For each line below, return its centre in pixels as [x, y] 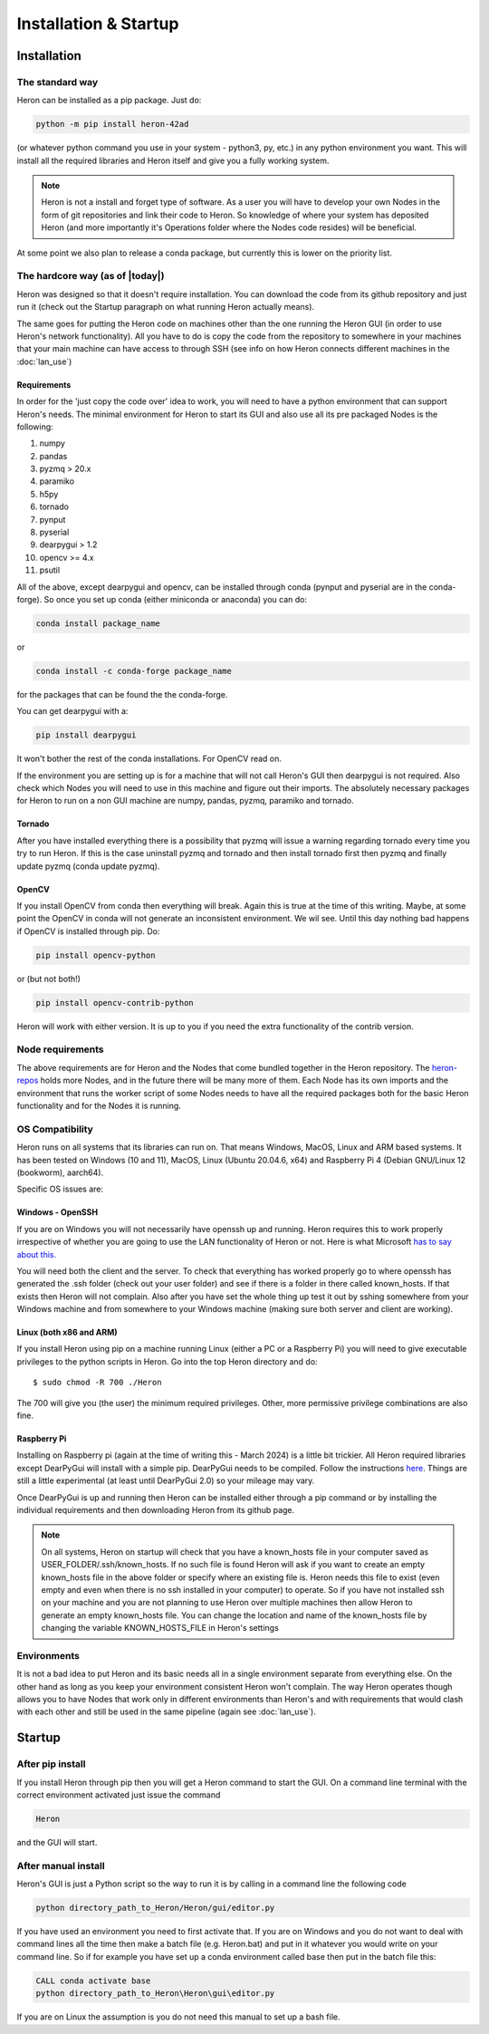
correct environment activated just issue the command [119, 1795]
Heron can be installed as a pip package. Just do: [109, 101]
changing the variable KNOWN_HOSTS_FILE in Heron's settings [160, 1628]
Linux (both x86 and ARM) [67, 1333]
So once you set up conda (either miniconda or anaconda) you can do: [176, 599]
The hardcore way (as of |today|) [91, 276]
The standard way [58, 82]
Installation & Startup [98, 24]
